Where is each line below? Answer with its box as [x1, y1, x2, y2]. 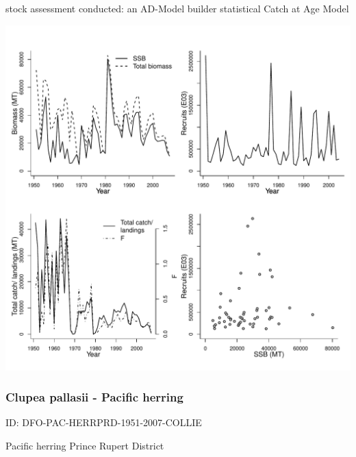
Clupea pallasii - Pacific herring [5, 388, 183, 406]
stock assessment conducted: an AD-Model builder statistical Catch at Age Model [5, 1, 349, 15]
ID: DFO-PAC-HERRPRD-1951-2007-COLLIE [5, 415, 202, 430]
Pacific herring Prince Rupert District [5, 439, 164, 452]
